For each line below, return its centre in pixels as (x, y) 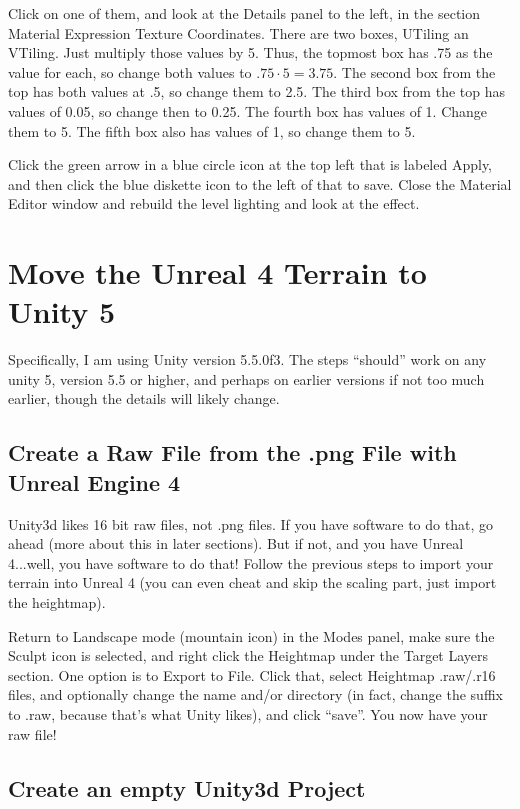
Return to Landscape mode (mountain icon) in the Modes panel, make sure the (251, 635)
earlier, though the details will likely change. (144, 398)
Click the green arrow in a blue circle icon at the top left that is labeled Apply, (250, 164)
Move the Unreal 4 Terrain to (217, 272)
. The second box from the (414, 71)
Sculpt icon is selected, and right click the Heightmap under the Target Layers (248, 655)
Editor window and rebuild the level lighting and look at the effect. (214, 203)
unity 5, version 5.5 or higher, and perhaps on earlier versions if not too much (246, 378)
